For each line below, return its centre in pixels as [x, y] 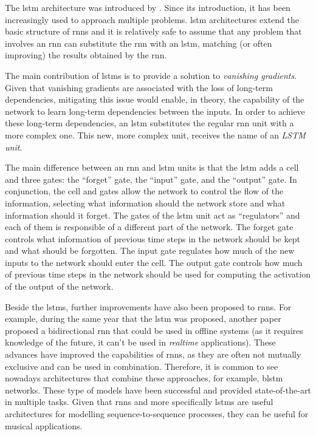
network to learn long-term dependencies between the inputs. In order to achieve [155, 111]
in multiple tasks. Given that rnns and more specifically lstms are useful [139, 402]
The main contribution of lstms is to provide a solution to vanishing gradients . [151, 75]
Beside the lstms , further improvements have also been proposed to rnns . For [148, 306]
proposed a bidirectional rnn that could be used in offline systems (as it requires [154, 330]
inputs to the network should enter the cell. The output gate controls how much [154, 262]
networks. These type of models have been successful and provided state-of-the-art [158, 390]
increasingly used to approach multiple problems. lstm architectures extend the [152, 19]
